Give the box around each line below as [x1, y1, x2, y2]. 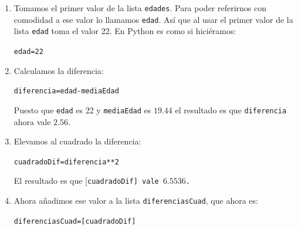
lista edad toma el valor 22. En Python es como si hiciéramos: [13, 25, 236, 37]
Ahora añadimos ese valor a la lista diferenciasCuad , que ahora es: [13, 194, 258, 207]
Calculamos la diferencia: [13, 64, 104, 76]
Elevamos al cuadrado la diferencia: [13, 135, 141, 147]
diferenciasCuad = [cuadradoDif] [13, 217, 136, 225]
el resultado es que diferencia [175, 103, 287, 116]
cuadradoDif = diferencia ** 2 [13, 157, 119, 166]
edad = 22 [13, 47, 43, 56]
